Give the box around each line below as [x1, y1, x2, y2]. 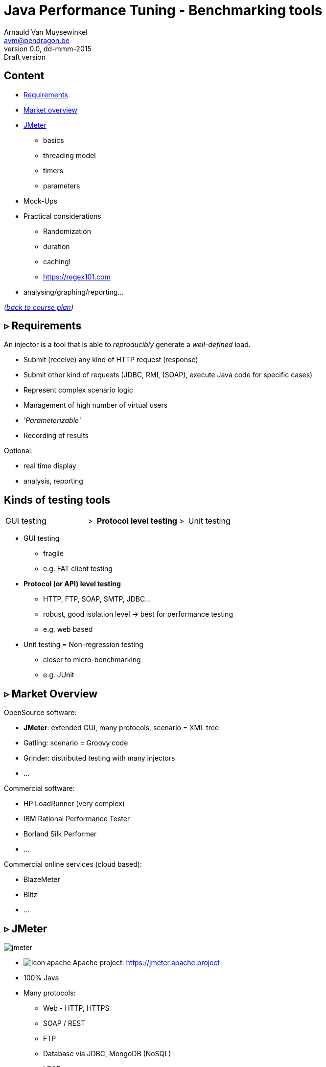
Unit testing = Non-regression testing [23, 640, 143, 649]
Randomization [43, 227, 91, 235]
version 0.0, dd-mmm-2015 [4, 44, 92, 53]
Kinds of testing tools [4, 493, 111, 506]
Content [4, 70, 45, 82]
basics [43, 136, 64, 144]
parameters [43, 181, 80, 190]
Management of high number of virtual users [23, 401, 168, 410]
